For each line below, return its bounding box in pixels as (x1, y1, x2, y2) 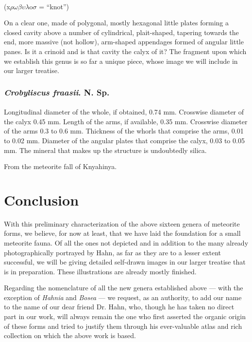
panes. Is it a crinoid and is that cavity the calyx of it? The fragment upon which (4, 46, 247, 56)
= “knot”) (39, 1, 69, 11)
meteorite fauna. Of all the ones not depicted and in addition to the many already (4, 237, 249, 247)
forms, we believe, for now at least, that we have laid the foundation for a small (4, 228, 241, 238)
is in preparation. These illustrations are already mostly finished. (4, 266, 197, 276)
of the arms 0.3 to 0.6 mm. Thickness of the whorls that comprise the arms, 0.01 (4, 126, 244, 136)
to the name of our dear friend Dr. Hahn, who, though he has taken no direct (4, 302, 235, 312)
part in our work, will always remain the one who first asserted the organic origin (4, 311, 246, 322)
